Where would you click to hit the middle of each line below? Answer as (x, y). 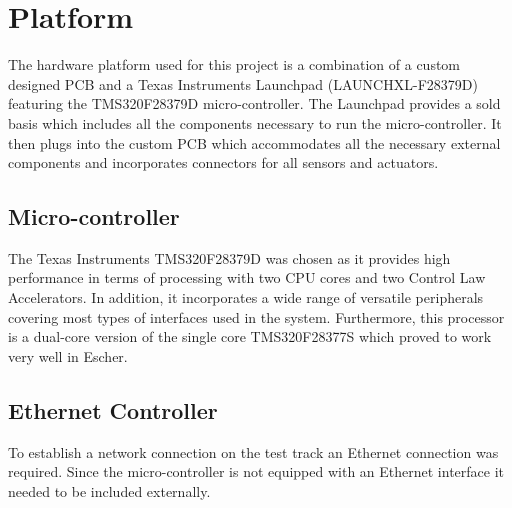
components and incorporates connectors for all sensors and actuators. (223, 162)
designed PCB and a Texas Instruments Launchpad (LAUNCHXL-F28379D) (243, 83)
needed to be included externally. (109, 490)
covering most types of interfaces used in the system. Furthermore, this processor (256, 316)
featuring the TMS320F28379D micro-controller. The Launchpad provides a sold (254, 103)
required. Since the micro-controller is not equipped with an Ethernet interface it (256, 471)
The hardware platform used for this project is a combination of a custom (234, 64)
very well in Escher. (68, 355)
